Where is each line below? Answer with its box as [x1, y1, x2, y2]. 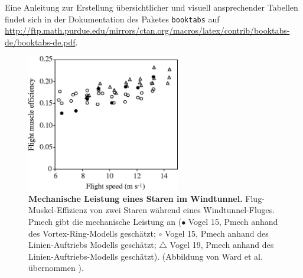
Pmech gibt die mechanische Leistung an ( [28, 215, 182, 227]
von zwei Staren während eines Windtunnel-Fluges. [90, 204, 275, 216]
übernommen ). [28, 261, 84, 274]
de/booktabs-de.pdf [5, 35, 76, 48]
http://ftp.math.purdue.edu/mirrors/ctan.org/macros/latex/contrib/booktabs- [5, 24, 290, 37]
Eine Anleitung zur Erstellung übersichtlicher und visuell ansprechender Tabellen [5, 1, 298, 13]
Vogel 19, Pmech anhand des [170, 238, 274, 251]
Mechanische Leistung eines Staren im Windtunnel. [28, 192, 243, 204]
